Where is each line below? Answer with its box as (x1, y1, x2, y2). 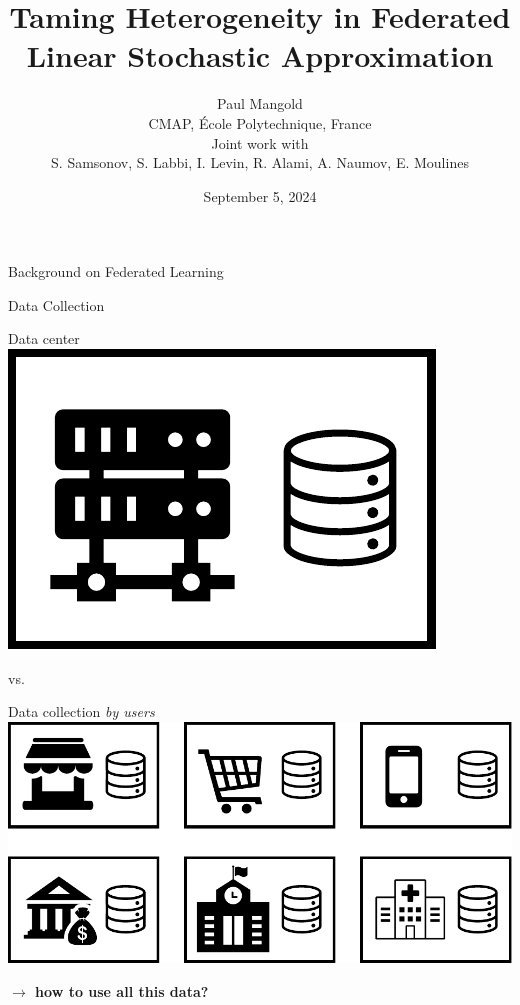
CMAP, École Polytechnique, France (148, 112, 372, 133)
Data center (8, 328, 80, 349)
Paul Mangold (217, 93, 303, 114)
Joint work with (211, 132, 309, 153)
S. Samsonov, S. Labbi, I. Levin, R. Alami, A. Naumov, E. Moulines (51, 152, 469, 173)
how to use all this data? (35, 980, 209, 1001)
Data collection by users (8, 701, 155, 722)
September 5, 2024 (203, 185, 317, 206)
